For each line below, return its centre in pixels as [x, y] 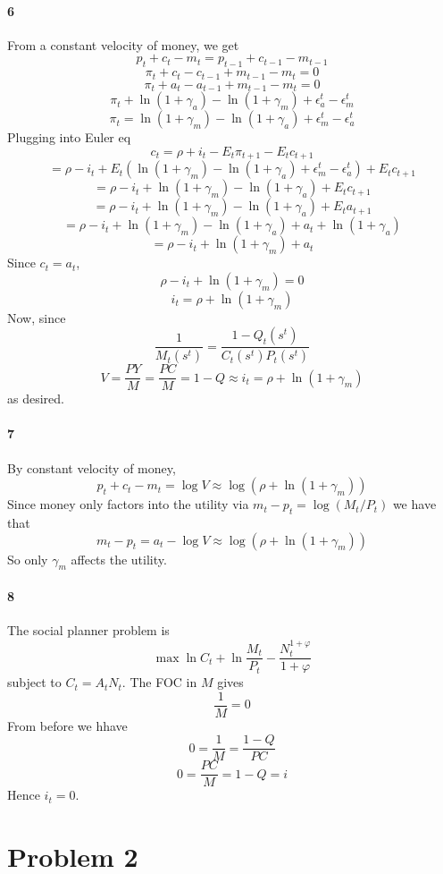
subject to [34, 682]
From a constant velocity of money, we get [123, 44]
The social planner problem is [88, 630]
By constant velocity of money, [92, 467]
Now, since [37, 317]
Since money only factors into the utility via [128, 504]
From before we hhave [67, 725]
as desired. [36, 399]
